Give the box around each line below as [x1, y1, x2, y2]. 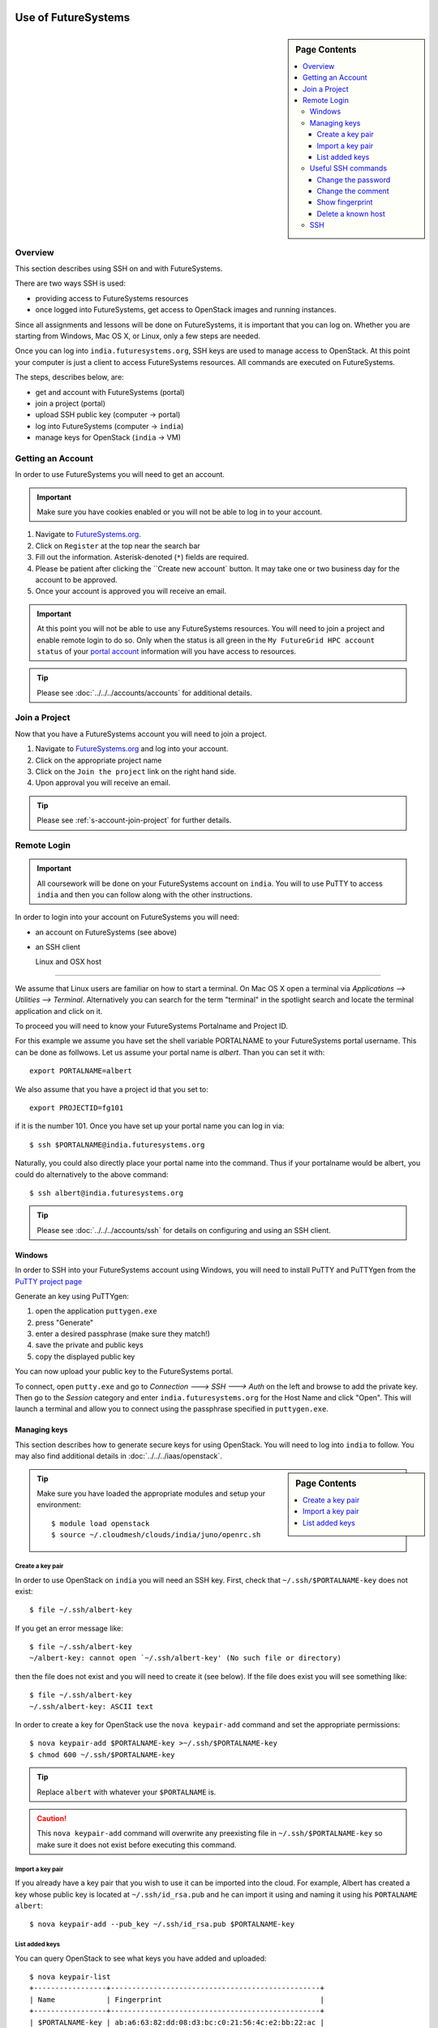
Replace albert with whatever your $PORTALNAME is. [36, 1787, 217, 1797]
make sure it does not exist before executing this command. [36, 1840, 237, 1850]
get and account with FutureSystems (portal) [35, 387, 186, 397]
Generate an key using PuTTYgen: [15, 1291, 130, 1301]
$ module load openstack [51, 1519, 150, 1528]
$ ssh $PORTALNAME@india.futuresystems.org [29, 1140, 205, 1149]
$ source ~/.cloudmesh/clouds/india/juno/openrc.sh [51, 1530, 261, 1540]
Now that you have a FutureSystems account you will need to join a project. [15, 728, 267, 738]
